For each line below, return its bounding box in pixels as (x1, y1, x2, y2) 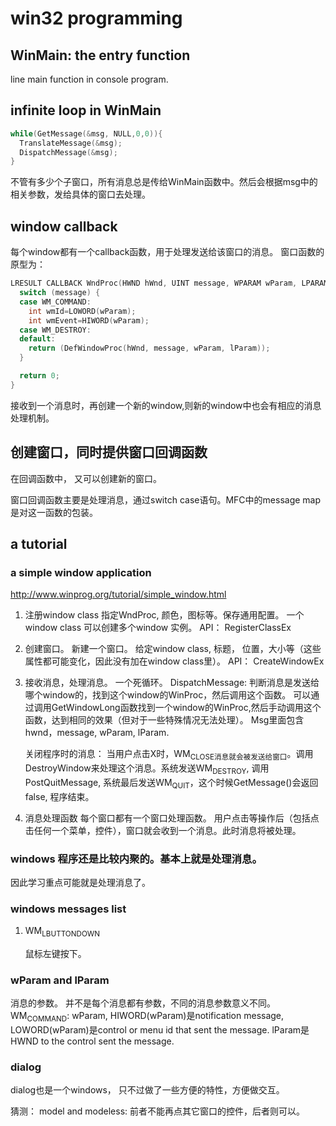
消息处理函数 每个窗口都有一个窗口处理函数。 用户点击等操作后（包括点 (24, 812, 320, 824)
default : (19, 334, 56, 344)
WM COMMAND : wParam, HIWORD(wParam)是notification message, (10, 1010, 285, 1024)
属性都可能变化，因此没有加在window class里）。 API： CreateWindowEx (24, 655, 325, 667)
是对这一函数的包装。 (10, 506, 98, 518)
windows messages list (10, 902, 127, 916)
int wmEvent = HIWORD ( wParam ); (28, 315, 150, 326)
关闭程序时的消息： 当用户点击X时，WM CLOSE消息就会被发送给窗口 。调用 (24, 748, 314, 762)
